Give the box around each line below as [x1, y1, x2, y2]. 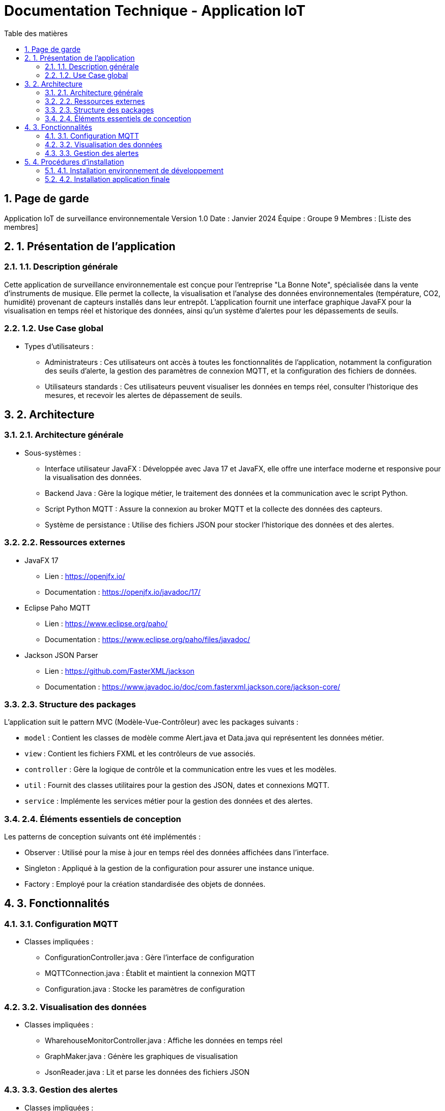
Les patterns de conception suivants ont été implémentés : [4, 832, 201, 841]
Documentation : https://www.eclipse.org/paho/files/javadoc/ [45, 634, 251, 644]
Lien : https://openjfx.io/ [45, 571, 125, 580]
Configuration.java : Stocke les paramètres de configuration [45, 985, 245, 994]
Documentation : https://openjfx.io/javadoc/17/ [45, 587, 201, 596]
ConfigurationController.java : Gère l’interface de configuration [45, 953, 254, 962]
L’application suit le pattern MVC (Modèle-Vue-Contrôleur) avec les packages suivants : [4, 718, 299, 727]
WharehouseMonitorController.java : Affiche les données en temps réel [45, 1036, 283, 1045]
